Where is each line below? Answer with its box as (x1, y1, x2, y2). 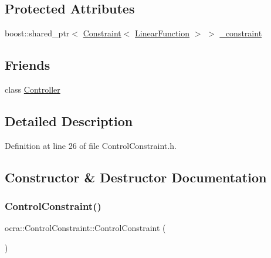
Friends (5, 56, 50, 74)
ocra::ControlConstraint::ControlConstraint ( (5, 222, 166, 234)
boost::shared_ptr (5, 27, 70, 39)
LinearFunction (135, 27, 190, 39)
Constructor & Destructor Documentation (5, 168, 267, 186)
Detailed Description (5, 111, 133, 130)
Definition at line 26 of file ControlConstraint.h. (5, 139, 177, 151)
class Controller (5, 83, 60, 95)
